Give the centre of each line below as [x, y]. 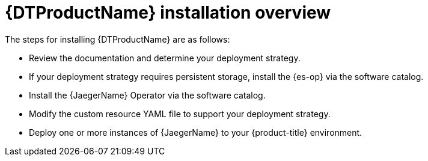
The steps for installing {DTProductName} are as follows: [118, 39]
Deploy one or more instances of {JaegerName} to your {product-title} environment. [196, 132]
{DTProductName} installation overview [168, 13]
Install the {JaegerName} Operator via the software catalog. [147, 95]
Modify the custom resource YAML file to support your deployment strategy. [180, 114]
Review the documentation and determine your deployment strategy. [165, 58]
